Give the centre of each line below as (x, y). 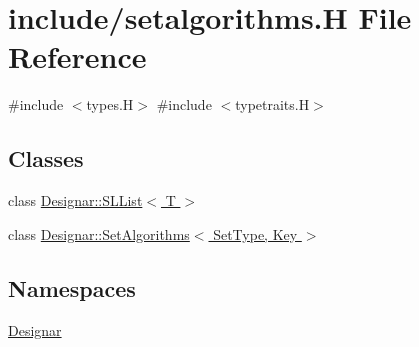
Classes (46, 158)
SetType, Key (255, 233)
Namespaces (72, 287)
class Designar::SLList (75, 200)
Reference (77, 56)
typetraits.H (272, 104)
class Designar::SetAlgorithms (99, 233)
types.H (110, 104)
